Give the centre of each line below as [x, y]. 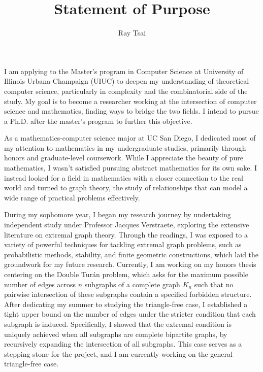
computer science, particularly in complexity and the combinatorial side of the [126, 91]
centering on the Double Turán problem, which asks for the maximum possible [126, 274]
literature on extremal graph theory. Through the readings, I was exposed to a [126, 234]
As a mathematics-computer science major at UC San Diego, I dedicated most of [130, 138]
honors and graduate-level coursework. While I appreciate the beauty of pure [124, 158]
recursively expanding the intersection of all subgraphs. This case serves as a [123, 344]
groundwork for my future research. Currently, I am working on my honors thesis [130, 264]
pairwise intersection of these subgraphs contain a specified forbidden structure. [128, 294]
